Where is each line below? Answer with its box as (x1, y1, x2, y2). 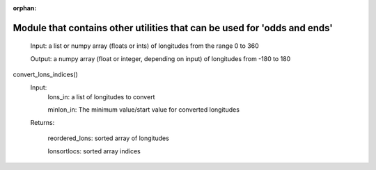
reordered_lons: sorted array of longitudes (47, 134, 170, 142)
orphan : (13, 4, 37, 12)
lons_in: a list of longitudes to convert (47, 92, 155, 101)
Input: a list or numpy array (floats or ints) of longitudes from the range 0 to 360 (30, 42, 259, 50)
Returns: (30, 118, 55, 126)
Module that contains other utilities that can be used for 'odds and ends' (13, 22, 334, 34)
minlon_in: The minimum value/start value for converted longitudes (47, 105, 240, 114)
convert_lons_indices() (13, 70, 78, 79)
